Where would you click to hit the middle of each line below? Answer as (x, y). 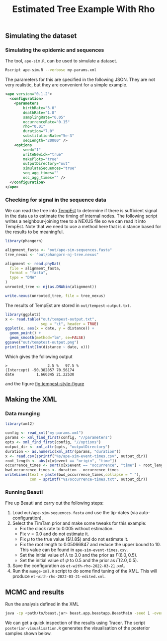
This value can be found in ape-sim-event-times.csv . (74, 550)
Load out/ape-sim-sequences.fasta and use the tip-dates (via (75, 513)
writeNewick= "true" (43, 154)
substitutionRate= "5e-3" (49, 136)
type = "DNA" (23, 278)
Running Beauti (24, 492)
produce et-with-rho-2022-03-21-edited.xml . (59, 576)
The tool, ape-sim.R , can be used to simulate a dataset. (61, 61)
